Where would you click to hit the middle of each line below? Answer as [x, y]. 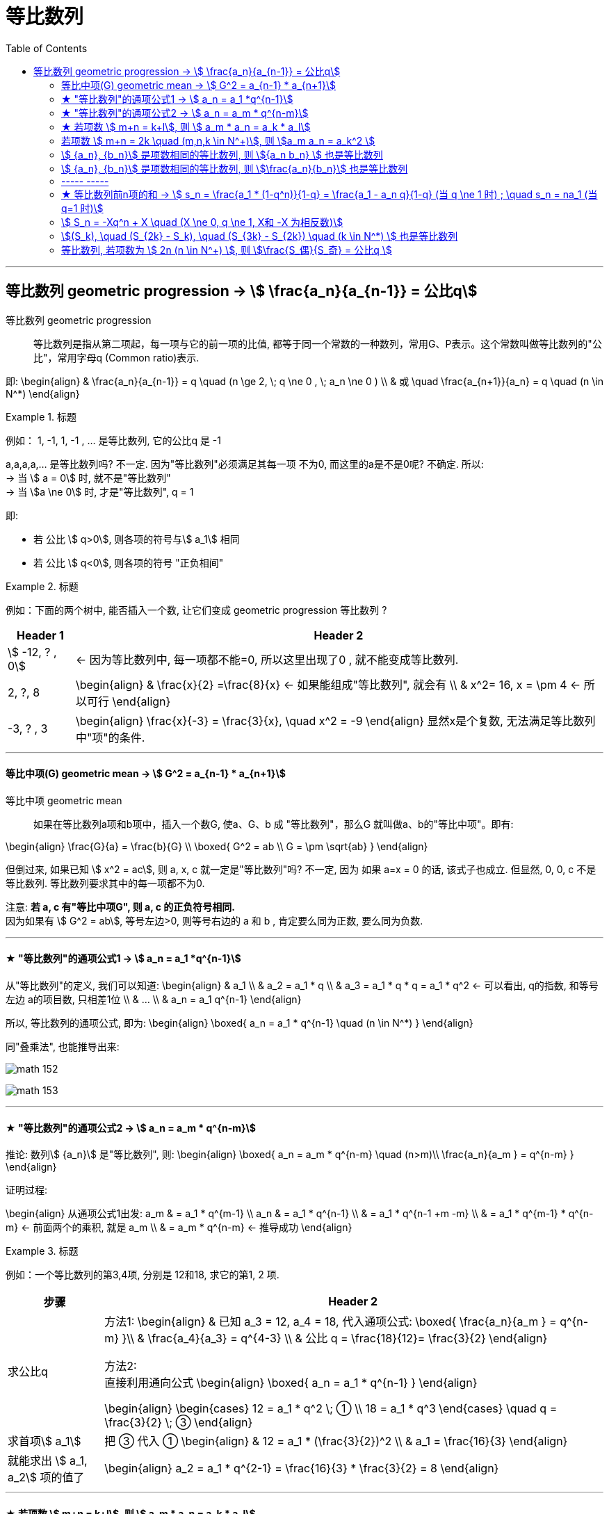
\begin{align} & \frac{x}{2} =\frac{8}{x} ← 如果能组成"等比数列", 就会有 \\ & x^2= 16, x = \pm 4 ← [328, 684]
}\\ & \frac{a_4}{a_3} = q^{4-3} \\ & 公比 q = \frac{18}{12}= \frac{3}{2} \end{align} [335, 1338]
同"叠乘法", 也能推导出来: [63, 1047]
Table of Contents [47, 48]
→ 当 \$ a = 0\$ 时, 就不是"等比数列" [88, 478]
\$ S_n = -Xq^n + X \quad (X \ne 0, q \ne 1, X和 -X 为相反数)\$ [202, 222]
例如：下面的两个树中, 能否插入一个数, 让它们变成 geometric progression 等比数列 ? [196, 610]
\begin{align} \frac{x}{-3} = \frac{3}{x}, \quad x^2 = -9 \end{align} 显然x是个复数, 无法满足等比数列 [335, 721]
